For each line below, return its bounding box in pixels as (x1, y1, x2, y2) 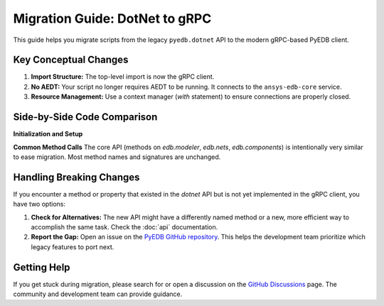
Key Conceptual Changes (13, 54, 129, 66)
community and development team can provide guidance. (13, 290, 183, 298)
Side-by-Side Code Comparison (13, 111, 158, 124)
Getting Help (13, 261, 70, 273)
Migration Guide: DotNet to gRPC (13, 11, 212, 26)
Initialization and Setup (13, 130, 83, 138)
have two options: (13, 200, 65, 209)
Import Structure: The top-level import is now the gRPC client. (31, 72, 215, 81)
